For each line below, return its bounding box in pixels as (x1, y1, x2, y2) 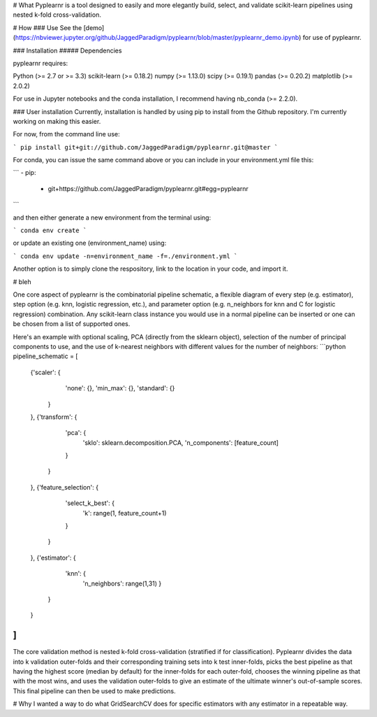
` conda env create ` (13, 227, 87, 234)
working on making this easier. (13, 117, 101, 125)
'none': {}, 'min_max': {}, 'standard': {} (65, 384, 175, 392)
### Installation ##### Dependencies (13, 46, 122, 55)
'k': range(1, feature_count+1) (82, 509, 167, 517)
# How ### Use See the (13, 23, 82, 31)
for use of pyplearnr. (302, 34, 362, 42)
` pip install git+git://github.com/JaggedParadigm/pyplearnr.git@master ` (13, 143, 279, 151)
